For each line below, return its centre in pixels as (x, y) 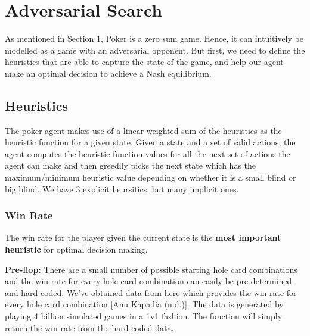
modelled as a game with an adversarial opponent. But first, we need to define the (155, 50)
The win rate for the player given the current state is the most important (143, 237)
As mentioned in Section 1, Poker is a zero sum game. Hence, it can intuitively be (154, 38)
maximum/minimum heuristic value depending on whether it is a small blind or (151, 177)
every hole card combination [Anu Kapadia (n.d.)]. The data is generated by (144, 304)
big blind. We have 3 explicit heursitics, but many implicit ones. (122, 189)
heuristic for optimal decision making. (76, 249)
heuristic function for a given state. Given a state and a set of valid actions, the (150, 142)
